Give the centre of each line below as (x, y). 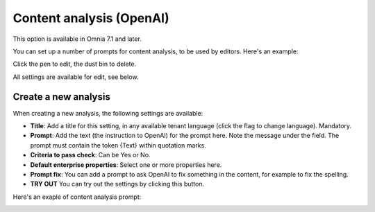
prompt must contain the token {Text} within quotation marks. (118, 145)
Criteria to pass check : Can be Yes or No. (90, 155)
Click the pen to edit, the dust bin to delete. (75, 64)
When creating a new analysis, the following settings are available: (108, 113)
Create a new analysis (61, 97)
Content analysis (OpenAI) (91, 18)
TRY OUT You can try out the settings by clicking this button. (117, 184)
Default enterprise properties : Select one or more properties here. (126, 165)
